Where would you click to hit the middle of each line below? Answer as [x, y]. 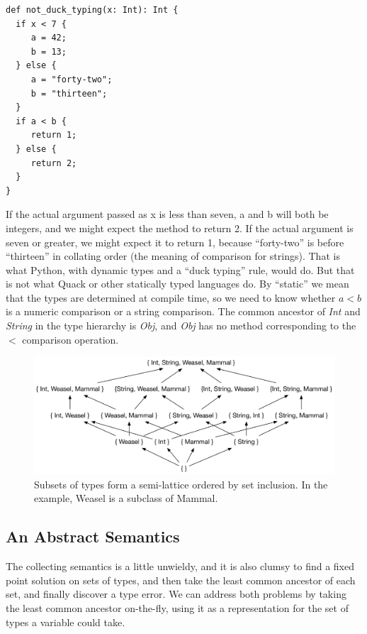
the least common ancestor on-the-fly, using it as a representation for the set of [177, 608]
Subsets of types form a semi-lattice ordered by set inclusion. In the [181, 484]
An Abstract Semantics [93, 536]
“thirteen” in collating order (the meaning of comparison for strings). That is [173, 256]
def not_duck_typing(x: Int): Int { [92, 10]
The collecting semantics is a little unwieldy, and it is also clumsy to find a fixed [180, 566]
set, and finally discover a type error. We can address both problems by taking [176, 594]
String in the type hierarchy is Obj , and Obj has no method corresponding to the [181, 326]
